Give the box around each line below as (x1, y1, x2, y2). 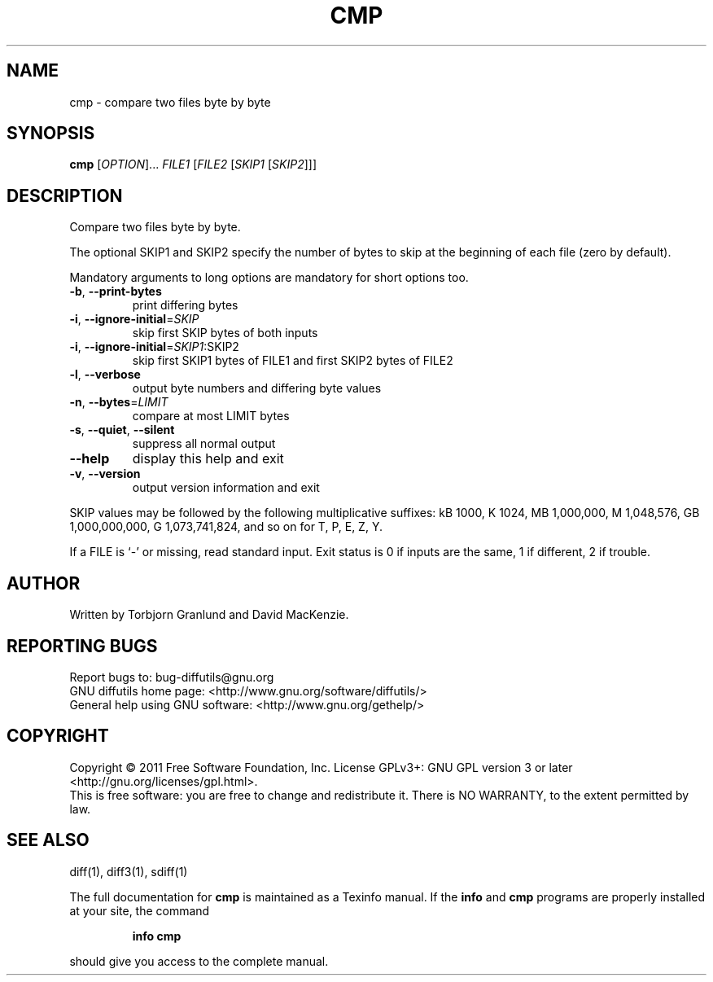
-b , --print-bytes (69, 284, 162, 299)
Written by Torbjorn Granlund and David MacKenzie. (69, 607, 349, 622)
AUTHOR (7, 572, 81, 594)
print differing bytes (132, 298, 238, 313)
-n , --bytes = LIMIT (69, 395, 168, 410)
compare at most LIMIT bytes (132, 409, 290, 423)
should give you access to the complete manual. (69, 954, 329, 968)
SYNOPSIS (7, 123, 95, 144)
